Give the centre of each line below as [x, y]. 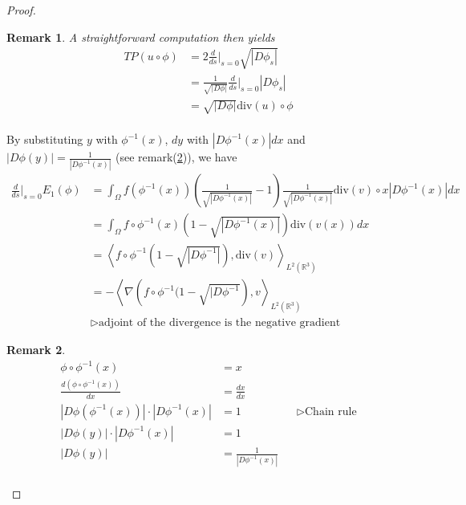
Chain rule [331, 411]
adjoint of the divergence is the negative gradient [220, 323]
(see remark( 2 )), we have [176, 157]
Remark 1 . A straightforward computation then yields [141, 37]
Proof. [21, 10]
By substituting [45, 139]
